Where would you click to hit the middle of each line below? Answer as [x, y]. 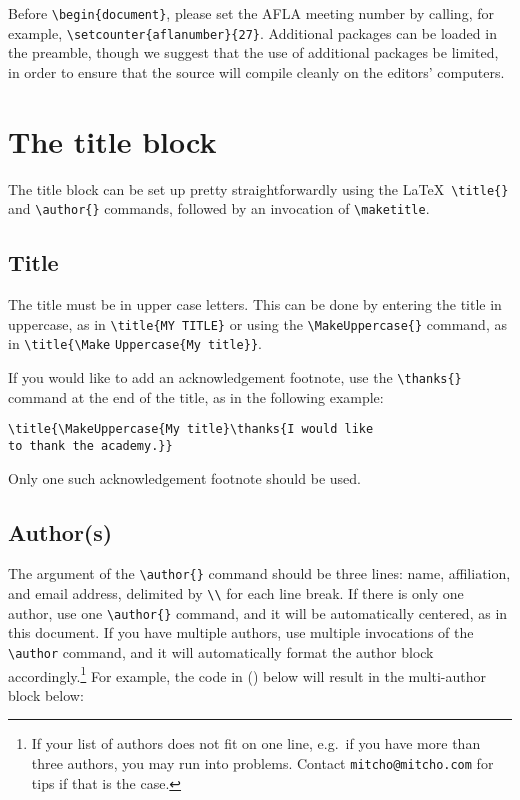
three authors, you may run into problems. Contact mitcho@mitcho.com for [262, 763]
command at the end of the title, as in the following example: [196, 396]
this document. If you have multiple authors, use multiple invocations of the [241, 632]
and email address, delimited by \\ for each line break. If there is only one [236, 593]
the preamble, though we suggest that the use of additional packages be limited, [253, 52]
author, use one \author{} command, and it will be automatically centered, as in [258, 612]
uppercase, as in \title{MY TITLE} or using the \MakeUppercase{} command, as [257, 323]
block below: [46, 694]
